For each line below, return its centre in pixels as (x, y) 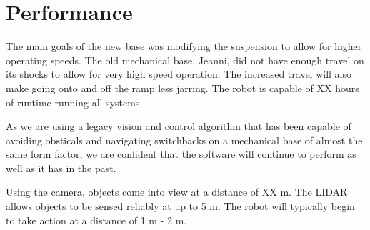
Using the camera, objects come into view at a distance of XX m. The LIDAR (177, 192)
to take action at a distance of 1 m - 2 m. (96, 220)
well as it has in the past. (61, 167)
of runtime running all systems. (74, 102)
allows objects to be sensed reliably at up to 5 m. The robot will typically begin (180, 206)
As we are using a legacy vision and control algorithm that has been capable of (179, 126)
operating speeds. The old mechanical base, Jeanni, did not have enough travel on (185, 60)
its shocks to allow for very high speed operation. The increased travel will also (179, 74)
